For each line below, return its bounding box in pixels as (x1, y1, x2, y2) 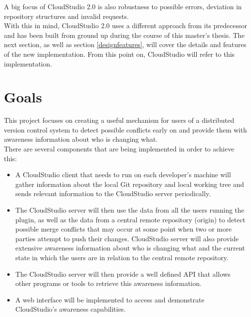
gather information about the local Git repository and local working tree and (15, 179, 244, 189)
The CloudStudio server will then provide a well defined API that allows (15, 268, 231, 279)
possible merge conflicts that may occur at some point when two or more (15, 224, 232, 234)
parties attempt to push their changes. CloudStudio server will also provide (15, 233, 239, 243)
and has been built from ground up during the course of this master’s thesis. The (4, 30, 245, 40)
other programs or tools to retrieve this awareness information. (15, 278, 202, 288)
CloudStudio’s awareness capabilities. (15, 304, 126, 314)
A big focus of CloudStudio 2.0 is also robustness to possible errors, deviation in (4, 1, 242, 11)
